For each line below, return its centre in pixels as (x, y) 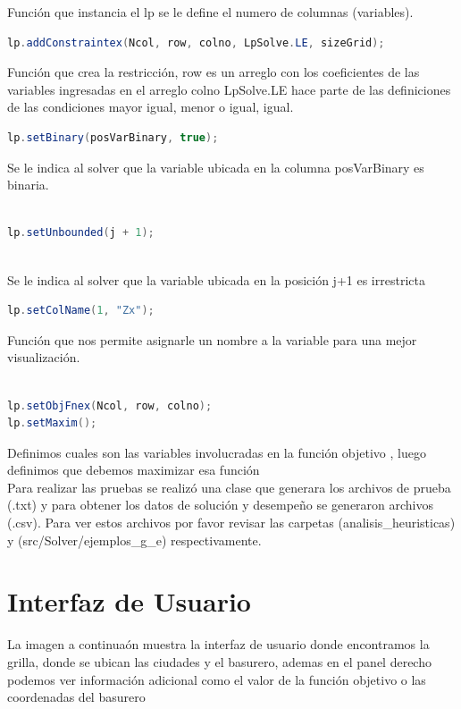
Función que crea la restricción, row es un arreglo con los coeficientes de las (214, 72)
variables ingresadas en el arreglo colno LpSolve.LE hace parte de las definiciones (229, 89)
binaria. (28, 185)
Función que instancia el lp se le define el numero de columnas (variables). (210, 12)
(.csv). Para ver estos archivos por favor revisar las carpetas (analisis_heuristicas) (231, 523)
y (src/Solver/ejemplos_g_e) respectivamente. (134, 540)
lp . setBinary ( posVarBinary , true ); (113, 137)
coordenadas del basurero (76, 697)
